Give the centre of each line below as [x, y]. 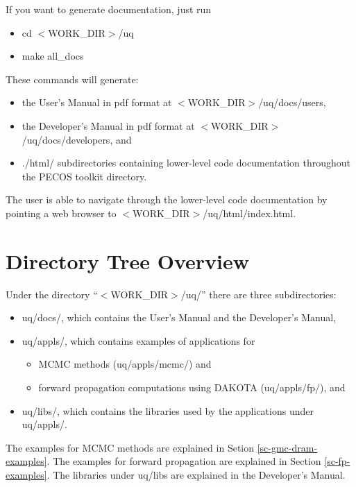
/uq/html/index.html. [249, 213]
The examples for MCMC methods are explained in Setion [130, 447]
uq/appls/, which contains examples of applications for [138, 340]
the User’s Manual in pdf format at [97, 102]
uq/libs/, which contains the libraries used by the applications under [168, 410]
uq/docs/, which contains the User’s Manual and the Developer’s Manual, [179, 317]
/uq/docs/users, [292, 102]
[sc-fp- [337, 461]
